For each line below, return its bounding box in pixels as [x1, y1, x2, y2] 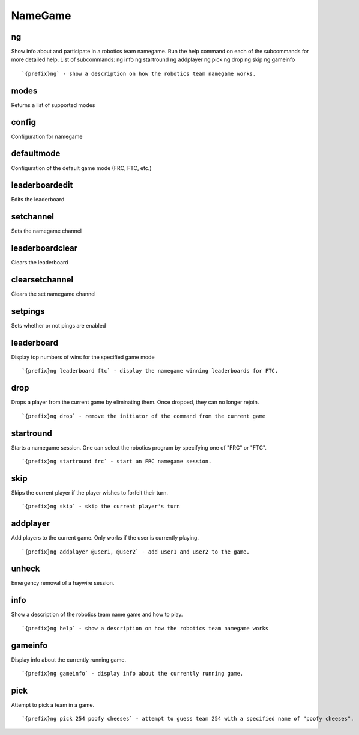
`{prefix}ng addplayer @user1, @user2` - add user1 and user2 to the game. [22, 548, 250, 555]
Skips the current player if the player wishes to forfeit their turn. [11, 489, 168, 496]
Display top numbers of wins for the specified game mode [11, 353, 155, 361]
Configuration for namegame [11, 133, 83, 140]
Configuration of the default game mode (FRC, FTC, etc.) [11, 164, 152, 171]
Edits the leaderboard [11, 196, 65, 203]
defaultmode [11, 148, 61, 159]
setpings [11, 307, 45, 316]
